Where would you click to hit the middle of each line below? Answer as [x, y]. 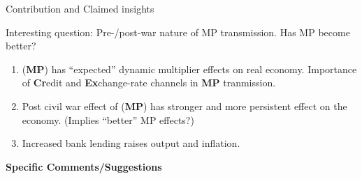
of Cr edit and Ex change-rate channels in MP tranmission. [149, 83]
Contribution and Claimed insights [80, 8]
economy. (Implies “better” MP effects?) [108, 119]
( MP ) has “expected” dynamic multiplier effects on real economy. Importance [189, 69]
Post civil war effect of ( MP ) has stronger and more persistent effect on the [184, 106]
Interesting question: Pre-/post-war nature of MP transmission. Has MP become [178, 32]
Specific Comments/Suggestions [84, 166]
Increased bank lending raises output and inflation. [131, 143]
